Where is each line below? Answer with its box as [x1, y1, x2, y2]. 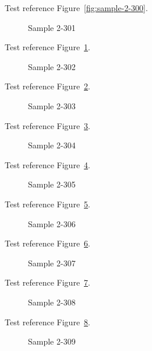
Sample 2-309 [28, 335, 76, 347]
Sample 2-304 [28, 139, 76, 151]
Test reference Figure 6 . [5, 237, 90, 249]
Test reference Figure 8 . [5, 315, 90, 328]
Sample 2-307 [28, 256, 76, 269]
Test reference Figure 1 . [5, 41, 90, 53]
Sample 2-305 [28, 178, 76, 190]
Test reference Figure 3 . [5, 119, 90, 131]
